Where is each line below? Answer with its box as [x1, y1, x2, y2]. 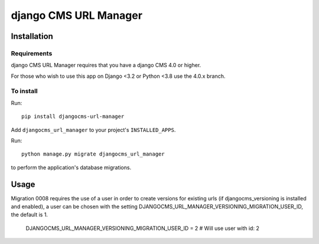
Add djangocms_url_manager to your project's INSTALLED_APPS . [11, 126, 176, 133]
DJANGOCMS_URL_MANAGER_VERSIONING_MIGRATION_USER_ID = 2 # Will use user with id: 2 [25, 225, 259, 232]
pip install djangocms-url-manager [21, 113, 125, 120]
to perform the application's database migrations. [11, 164, 132, 171]
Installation [11, 31, 53, 41]
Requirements [11, 49, 53, 57]
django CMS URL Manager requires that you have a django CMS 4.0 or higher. [11, 62, 201, 69]
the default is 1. [11, 211, 48, 218]
